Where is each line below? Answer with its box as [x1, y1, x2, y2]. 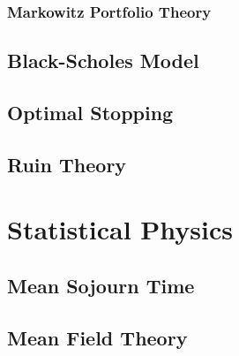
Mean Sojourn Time [7, 271, 195, 299]
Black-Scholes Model [7, 47, 199, 74]
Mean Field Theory [7, 323, 188, 351]
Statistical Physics [7, 211, 233, 247]
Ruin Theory [7, 150, 127, 178]
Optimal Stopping [7, 99, 174, 126]
